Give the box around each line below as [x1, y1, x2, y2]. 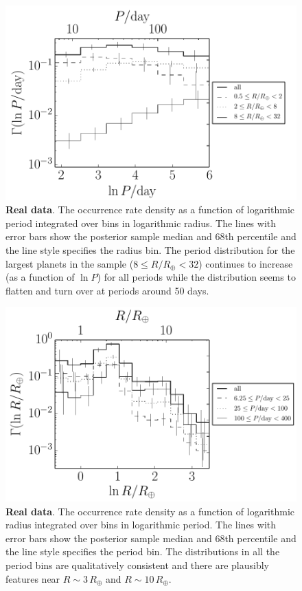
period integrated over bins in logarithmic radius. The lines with [5, 215, 277, 230]
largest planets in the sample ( [5, 256, 134, 270]
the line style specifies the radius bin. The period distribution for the [5, 243, 295, 257]
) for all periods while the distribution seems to [97, 270, 296, 284]
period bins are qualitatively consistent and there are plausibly [5, 558, 269, 572]
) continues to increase [198, 256, 293, 270]
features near [5, 571, 60, 585]
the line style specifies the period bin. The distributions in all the [5, 544, 280, 559]
